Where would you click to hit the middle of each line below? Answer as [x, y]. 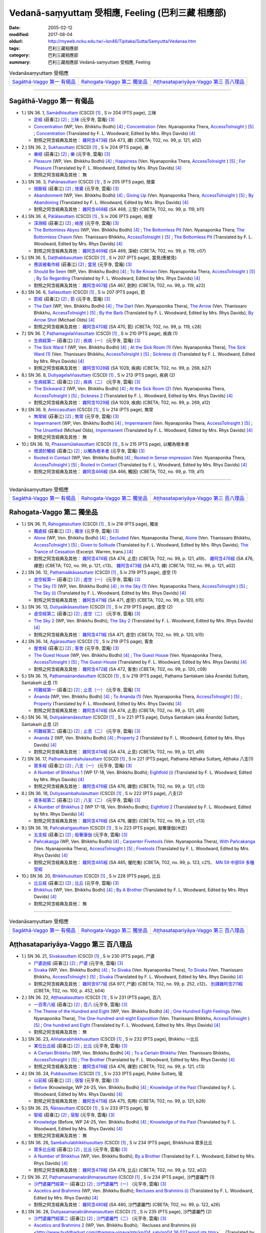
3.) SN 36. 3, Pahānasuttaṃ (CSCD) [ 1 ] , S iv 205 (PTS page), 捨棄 [88, 181]
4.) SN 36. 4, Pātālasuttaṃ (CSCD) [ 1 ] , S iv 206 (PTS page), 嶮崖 [87, 216]
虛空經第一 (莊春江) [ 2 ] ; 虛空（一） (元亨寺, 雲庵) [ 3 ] [87, 579]
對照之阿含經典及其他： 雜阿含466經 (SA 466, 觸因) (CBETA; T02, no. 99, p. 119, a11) [119, 471]
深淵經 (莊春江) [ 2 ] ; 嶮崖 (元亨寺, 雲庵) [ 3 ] [76, 223]
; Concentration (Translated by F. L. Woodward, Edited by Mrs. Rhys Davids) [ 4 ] [115, 133]
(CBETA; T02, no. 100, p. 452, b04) [69, 991]
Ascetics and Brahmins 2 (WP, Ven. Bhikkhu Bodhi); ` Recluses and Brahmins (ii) [115, 1225]
